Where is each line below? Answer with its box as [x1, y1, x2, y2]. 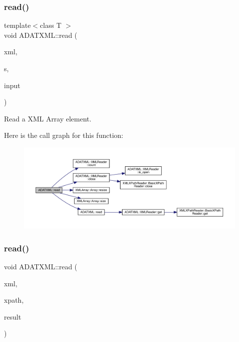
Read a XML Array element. [4, 113, 92, 123]
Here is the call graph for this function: [4, 130, 123, 140]
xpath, [4, 295, 24, 305]
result [4, 311, 21, 322]
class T [40, 20, 62, 30]
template [4, 20, 31, 30]
